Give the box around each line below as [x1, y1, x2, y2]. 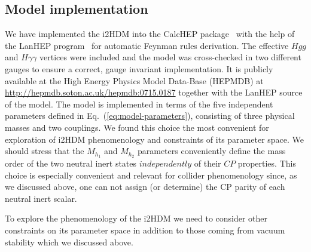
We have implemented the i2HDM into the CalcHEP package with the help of [5, 27, 295, 40]
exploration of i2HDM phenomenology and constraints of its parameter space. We [5, 133, 304, 145]
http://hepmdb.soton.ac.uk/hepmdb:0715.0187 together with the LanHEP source [5, 86, 303, 99]
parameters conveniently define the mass [137, 145, 286, 157]
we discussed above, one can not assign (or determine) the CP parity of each [5, 180, 285, 193]
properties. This [237, 157, 296, 169]
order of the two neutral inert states [5, 157, 137, 169]
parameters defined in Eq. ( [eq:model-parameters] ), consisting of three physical [5, 109, 295, 122]
